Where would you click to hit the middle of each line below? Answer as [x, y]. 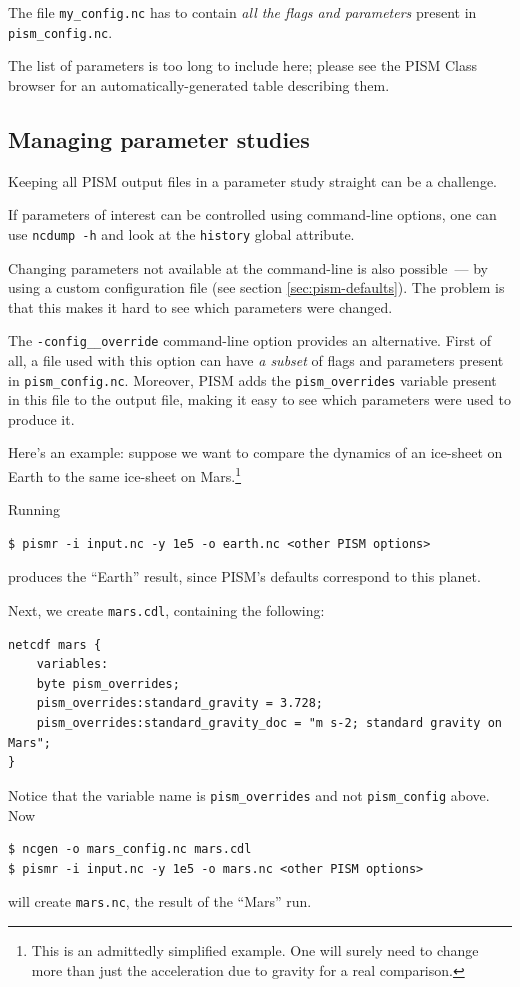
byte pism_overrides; [108, 683]
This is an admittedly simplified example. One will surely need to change [255, 949]
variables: [72, 664]
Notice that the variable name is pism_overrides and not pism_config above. [249, 794]
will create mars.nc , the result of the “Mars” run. [160, 901]
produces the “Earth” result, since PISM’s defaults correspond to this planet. [244, 576]
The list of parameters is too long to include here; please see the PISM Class [243, 65]
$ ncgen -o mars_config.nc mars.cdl [130, 849]
